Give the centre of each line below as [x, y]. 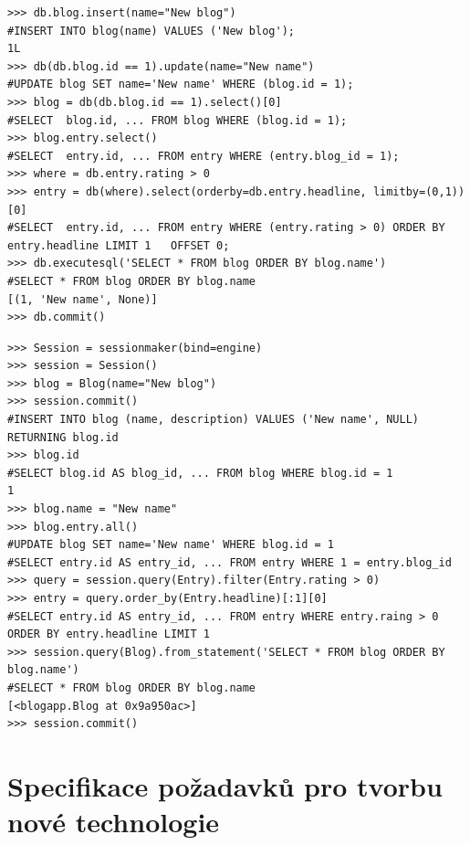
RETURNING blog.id [63, 437]
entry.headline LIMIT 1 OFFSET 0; [119, 245]
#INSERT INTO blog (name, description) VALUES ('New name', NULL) [214, 420]
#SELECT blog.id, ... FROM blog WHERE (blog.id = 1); [178, 120]
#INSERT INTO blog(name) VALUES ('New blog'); [151, 31]
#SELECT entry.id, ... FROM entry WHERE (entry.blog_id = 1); [204, 156]
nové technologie [114, 822]
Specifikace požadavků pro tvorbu [225, 785]
